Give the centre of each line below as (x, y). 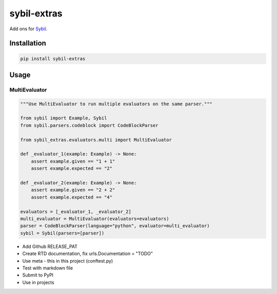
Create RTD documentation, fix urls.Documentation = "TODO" (88, 253)
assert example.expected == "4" (72, 197)
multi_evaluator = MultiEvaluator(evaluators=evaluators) (95, 219)
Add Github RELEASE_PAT (50, 246)
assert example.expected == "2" (72, 169)
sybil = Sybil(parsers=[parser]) (62, 233)
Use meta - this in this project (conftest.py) (68, 261)
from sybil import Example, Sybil (64, 118)
